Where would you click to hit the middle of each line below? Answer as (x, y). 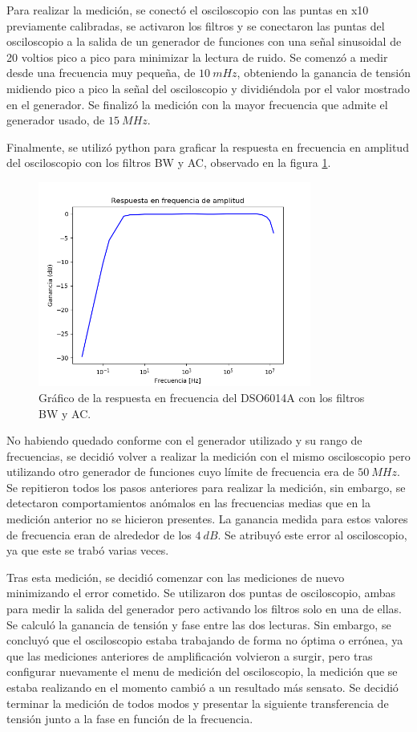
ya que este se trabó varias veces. (88, 550)
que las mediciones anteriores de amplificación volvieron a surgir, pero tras (190, 655)
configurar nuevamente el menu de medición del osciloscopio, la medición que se (202, 671)
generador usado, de (56, 120)
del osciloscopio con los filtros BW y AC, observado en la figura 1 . (169, 163)
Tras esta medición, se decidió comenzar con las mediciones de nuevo (176, 577)
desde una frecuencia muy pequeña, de (101, 73)
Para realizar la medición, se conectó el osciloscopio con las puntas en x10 (188, 10)
